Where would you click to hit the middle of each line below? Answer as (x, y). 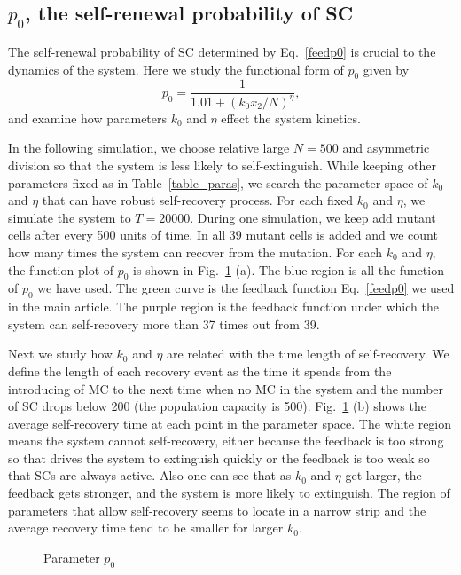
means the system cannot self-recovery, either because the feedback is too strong (226, 441)
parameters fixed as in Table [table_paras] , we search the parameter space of (218, 182)
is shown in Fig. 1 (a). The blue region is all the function (289, 269)
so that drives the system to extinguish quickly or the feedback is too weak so (219, 457)
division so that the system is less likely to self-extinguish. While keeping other (222, 165)
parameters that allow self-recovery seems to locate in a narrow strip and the (217, 510)
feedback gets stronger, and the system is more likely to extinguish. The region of (229, 493)
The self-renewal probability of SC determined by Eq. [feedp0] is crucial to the (222, 51)
